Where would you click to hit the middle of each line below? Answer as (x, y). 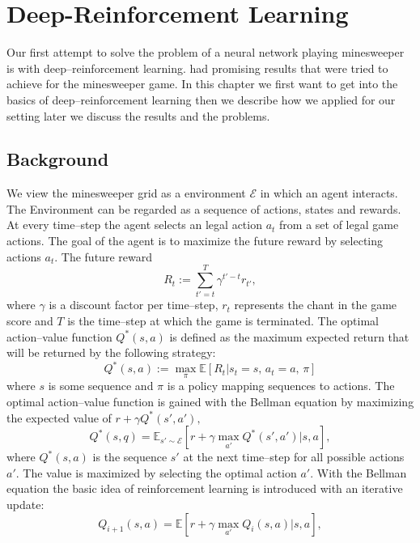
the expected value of (59, 417)
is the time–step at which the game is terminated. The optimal (223, 320)
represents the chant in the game (316, 305)
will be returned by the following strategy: (111, 352)
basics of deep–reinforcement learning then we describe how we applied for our (201, 99)
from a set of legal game (339, 225)
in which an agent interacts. (329, 193)
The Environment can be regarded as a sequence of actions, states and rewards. (204, 208)
